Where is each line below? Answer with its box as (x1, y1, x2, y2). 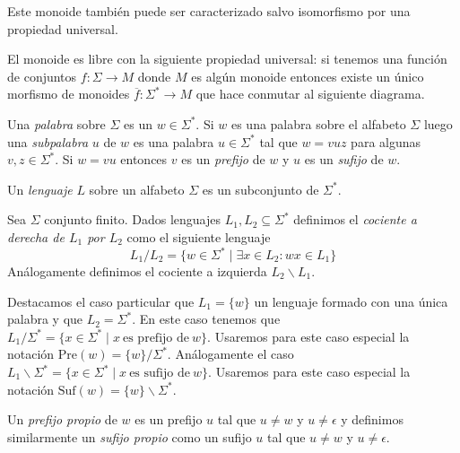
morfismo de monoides (7, 84, 130, 103)
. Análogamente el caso (167, 344, 294, 363)
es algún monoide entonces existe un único (191, 66, 424, 85)
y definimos (341, 410, 404, 429)
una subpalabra (7, 132, 89, 151)
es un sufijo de (304, 150, 384, 169)
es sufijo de (129, 367, 190, 379)
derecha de (7, 227, 65, 246)
